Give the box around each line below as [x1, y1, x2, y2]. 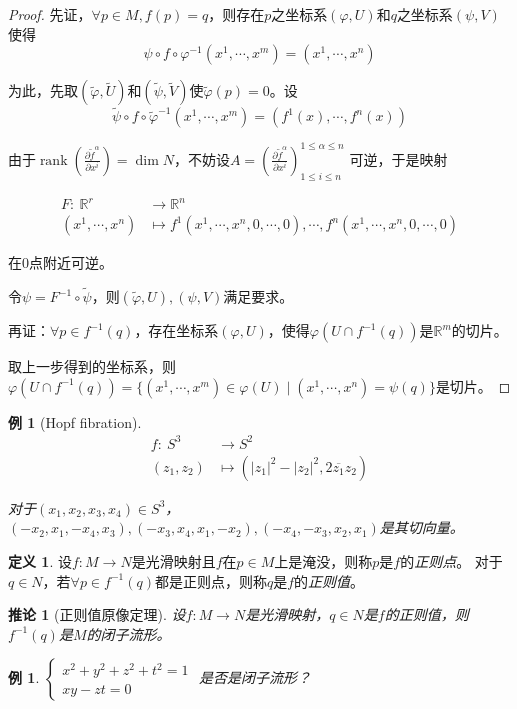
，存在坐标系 [134, 320, 219, 341]
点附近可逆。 [29, 252, 113, 273]
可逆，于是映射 [349, 148, 448, 169]
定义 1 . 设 [8, 551, 72, 572]
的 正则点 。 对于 [400, 551, 503, 572]
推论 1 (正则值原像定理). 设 [8, 604, 186, 625]
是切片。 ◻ [435, 375, 511, 396]
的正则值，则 [384, 604, 469, 625]
